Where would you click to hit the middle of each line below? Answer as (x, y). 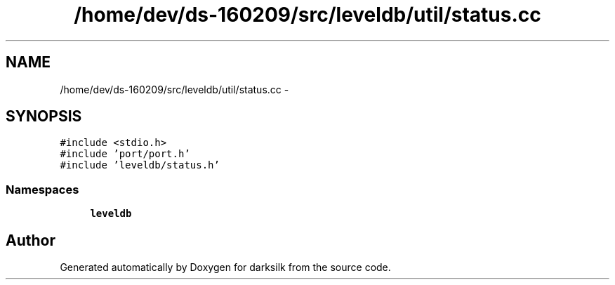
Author (31, 240)
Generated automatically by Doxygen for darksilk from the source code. (225, 267)
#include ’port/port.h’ (125, 154)
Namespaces (42, 189)
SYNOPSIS (44, 117)
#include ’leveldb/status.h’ (140, 165)
